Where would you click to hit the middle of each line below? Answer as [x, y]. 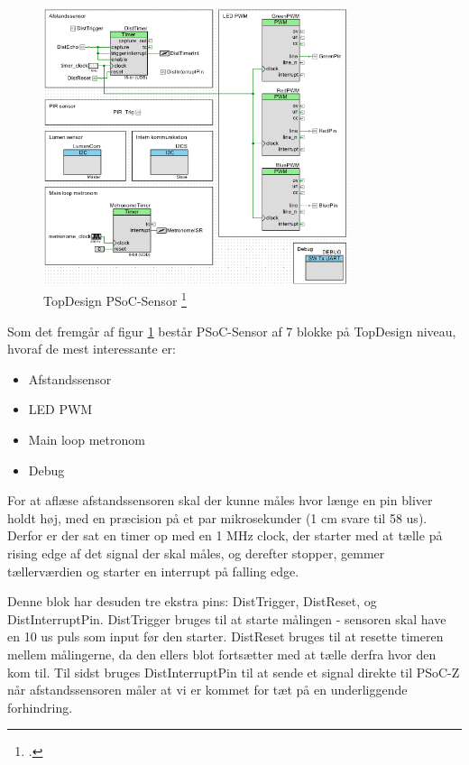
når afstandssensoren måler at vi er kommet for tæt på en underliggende [207, 690]
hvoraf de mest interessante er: [92, 349]
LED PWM [60, 409]
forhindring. [40, 707]
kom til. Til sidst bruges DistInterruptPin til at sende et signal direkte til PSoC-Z [234, 672]
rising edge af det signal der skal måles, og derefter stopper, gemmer [196, 553]
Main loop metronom [87, 439]
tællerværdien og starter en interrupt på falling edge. [153, 571]
